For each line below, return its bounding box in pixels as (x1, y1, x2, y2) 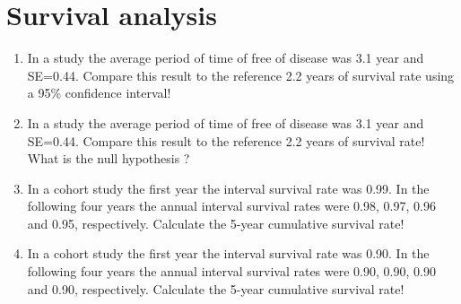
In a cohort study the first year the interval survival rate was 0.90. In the (27, 244, 430, 263)
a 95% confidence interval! (27, 83, 171, 102)
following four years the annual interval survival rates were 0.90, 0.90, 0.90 (27, 262, 436, 281)
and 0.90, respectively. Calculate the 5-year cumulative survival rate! (27, 279, 404, 298)
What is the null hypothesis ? (27, 149, 190, 168)
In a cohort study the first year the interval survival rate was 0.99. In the (27, 178, 430, 197)
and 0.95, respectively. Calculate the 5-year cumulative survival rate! (27, 213, 404, 232)
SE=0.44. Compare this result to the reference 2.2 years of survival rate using (27, 65, 455, 84)
